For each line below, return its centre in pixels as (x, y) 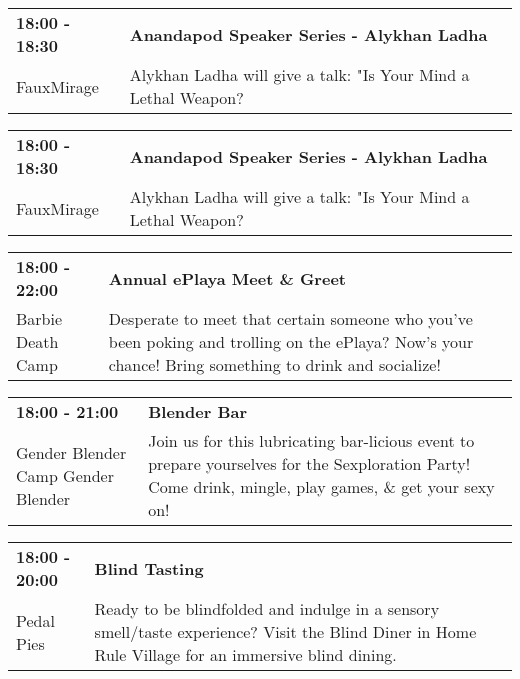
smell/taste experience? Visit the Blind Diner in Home (285, 631)
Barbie (39, 318)
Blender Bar (198, 411)
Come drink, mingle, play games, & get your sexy (321, 486)
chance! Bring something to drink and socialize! (274, 364)
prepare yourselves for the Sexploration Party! (309, 463)
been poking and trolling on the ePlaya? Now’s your (291, 341)
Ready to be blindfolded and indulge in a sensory (267, 608)
